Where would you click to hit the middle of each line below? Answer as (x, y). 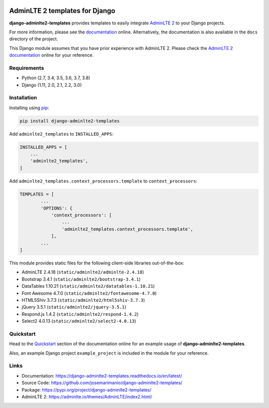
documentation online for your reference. (52, 55)
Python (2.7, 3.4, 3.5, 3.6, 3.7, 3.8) (56, 78)
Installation (23, 98)
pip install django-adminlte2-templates (69, 121)
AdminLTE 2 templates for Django (62, 11)
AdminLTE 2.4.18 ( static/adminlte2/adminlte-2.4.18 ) (83, 272)
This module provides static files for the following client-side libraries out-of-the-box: (97, 263)
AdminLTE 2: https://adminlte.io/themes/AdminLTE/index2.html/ (87, 397)
